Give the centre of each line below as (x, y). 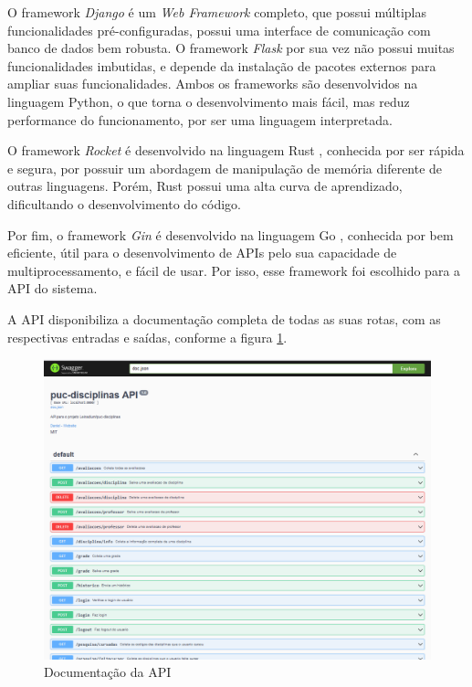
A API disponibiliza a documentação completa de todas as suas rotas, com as (224, 318)
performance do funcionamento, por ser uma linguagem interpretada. (200, 119)
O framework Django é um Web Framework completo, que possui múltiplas (217, 12)
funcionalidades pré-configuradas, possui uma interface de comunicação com (219, 30)
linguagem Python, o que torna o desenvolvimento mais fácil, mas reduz (209, 101)
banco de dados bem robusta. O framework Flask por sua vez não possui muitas (231, 48)
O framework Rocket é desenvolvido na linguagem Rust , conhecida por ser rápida (236, 150)
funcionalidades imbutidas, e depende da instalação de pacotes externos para (222, 65)
